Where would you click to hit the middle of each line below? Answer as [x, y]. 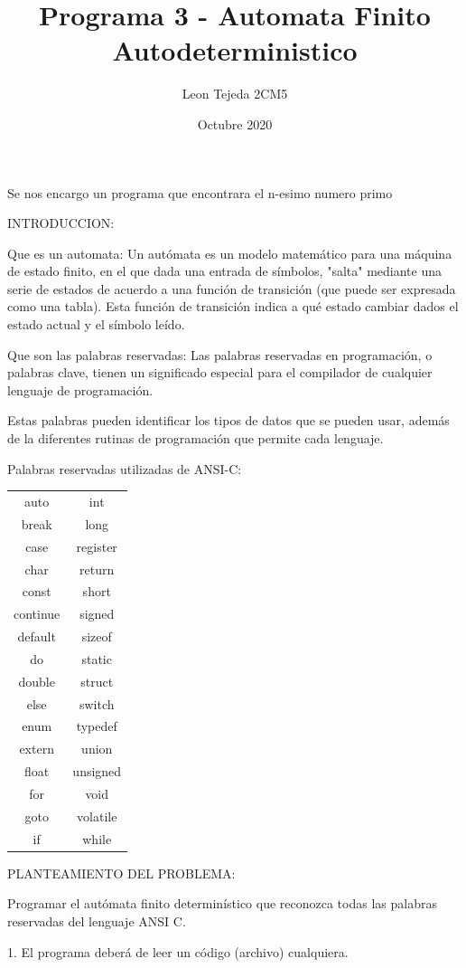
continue [37, 614]
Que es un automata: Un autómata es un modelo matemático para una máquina [230, 253]
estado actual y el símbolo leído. [96, 324]
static [97, 658]
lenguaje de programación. [80, 389]
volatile [97, 816]
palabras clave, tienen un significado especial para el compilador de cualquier [220, 372]
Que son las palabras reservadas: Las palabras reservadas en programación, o [220, 354]
